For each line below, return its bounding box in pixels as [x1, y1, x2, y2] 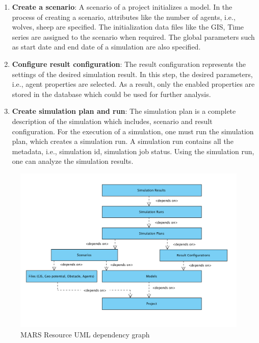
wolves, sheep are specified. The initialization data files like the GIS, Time [12, 21, 244, 32]
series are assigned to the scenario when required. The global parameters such [12, 31, 255, 42]
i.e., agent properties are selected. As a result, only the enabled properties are [12, 79, 255, 89]
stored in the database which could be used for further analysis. [12, 88, 211, 99]
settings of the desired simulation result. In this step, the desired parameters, [12, 68, 253, 79]
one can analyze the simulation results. [12, 156, 134, 166]
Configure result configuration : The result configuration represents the [12, 58, 246, 69]
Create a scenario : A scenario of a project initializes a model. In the [12, 2, 232, 12]
